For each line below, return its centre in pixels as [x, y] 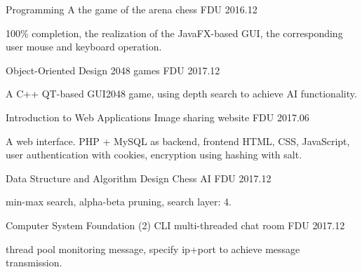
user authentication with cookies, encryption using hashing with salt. [154, 155]
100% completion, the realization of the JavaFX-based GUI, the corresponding [174, 33]
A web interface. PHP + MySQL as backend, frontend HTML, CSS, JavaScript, [178, 141]
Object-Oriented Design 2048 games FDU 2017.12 [113, 70]
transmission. [34, 263]
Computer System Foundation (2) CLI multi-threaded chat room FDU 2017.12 [175, 225]
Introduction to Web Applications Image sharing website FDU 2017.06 [157, 117]
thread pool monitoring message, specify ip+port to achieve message [153, 249]
